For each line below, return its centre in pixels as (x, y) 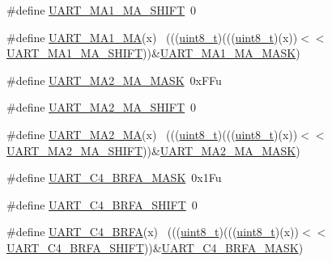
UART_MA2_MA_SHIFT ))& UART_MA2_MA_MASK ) (153, 150)
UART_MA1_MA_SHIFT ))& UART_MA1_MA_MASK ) (153, 53)
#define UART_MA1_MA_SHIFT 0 (102, 10)
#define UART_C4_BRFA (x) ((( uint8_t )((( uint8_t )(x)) (153, 232)
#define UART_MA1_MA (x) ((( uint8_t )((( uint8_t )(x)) (152, 37)
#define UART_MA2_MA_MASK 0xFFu (114, 80)
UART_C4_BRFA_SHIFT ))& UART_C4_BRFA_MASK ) (155, 247)
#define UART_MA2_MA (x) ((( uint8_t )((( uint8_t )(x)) (152, 134)
